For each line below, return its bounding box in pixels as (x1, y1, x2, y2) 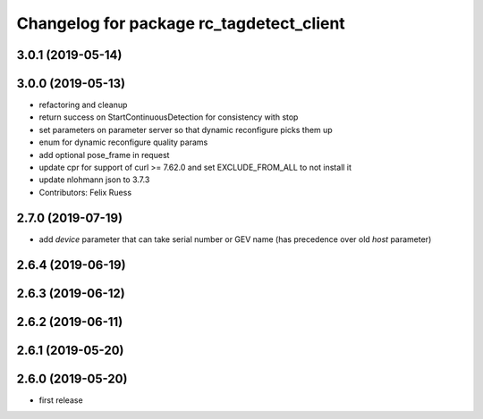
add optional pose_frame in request (38, 149, 170, 160)
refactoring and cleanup (38, 99, 128, 111)
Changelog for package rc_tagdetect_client (16, 13, 346, 33)
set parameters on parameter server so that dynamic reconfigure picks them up (38, 124, 333, 135)
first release (38, 394, 84, 406)
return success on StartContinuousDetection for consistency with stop (38, 112, 299, 122)
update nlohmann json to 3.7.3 (38, 174, 150, 185)
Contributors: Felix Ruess (38, 187, 132, 197)
